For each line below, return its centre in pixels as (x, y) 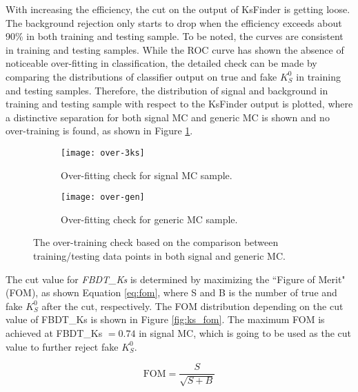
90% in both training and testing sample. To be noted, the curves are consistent (175, 36)
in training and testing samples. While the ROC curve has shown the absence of (175, 49)
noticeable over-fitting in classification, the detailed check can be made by (161, 63)
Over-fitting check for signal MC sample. (147, 175)
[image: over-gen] (103, 197)
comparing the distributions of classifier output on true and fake (141, 76)
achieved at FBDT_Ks (54, 333)
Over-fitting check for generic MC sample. (149, 219)
